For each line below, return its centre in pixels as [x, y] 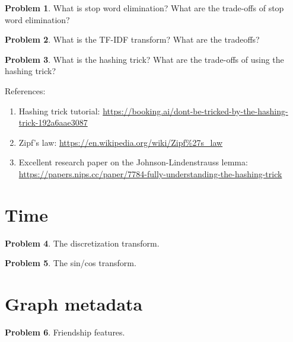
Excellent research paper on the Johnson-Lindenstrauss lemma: [133, 162]
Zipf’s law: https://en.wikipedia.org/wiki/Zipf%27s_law [121, 142]
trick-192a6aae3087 [53, 122]
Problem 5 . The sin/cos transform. [71, 263]
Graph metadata [74, 304]
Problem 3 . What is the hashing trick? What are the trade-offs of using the [144, 59]
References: [25, 90]
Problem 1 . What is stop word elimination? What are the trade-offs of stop [144, 8]
